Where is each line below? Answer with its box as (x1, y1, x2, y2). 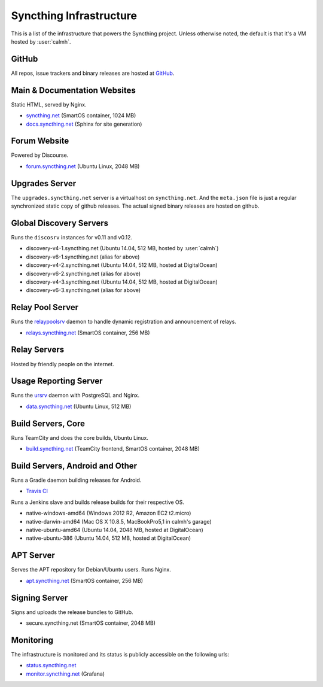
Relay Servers (11, 345, 65, 355)
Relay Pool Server (11, 302, 79, 312)
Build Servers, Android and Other (11, 461, 138, 471)
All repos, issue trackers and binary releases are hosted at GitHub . (11, 69, 175, 77)
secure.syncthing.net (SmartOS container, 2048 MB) (26, 619, 156, 627)
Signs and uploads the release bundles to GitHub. (11, 608, 133, 616)
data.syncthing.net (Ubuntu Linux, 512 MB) (26, 403, 132, 410)
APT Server (11, 551, 55, 561)
